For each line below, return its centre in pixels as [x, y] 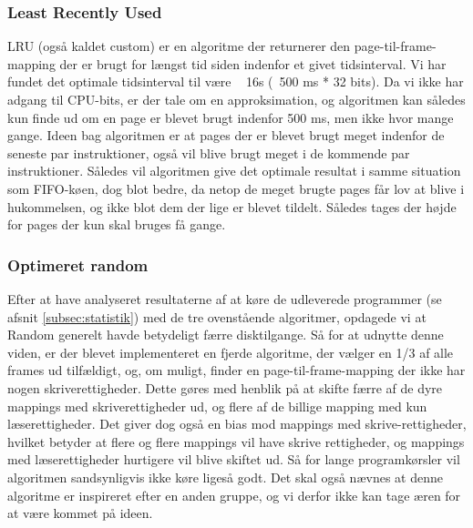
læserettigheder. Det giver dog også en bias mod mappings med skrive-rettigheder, [237, 424]
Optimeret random [78, 264]
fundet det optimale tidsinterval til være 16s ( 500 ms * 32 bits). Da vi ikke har [236, 81]
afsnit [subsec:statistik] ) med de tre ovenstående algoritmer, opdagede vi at [217, 316]
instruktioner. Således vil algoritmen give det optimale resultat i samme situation [234, 171]
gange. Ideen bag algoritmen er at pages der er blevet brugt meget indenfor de [226, 135]
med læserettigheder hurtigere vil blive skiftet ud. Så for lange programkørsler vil [234, 459]
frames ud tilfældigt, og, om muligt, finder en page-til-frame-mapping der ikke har [236, 370]
